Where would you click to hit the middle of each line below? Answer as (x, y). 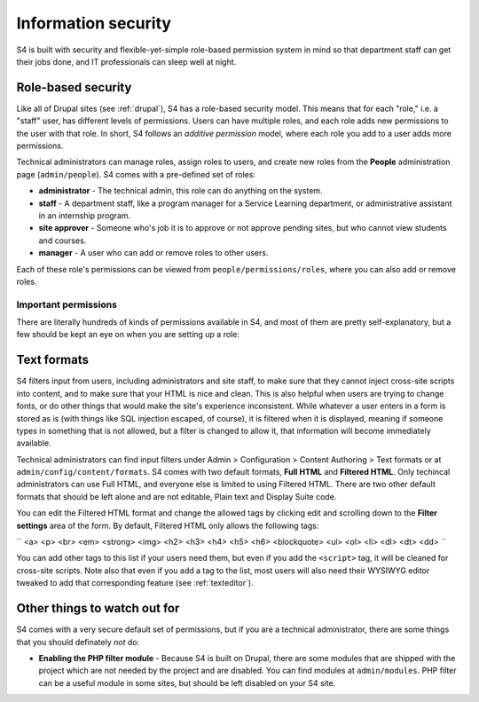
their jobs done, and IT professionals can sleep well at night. (126, 61)
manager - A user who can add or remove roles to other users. (153, 253)
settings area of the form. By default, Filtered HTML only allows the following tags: (168, 525)
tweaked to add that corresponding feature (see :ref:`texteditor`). (135, 583)
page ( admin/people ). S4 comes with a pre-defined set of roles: (136, 174)
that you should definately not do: (78, 642)
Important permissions (67, 304)
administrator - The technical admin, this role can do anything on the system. (181, 191)
